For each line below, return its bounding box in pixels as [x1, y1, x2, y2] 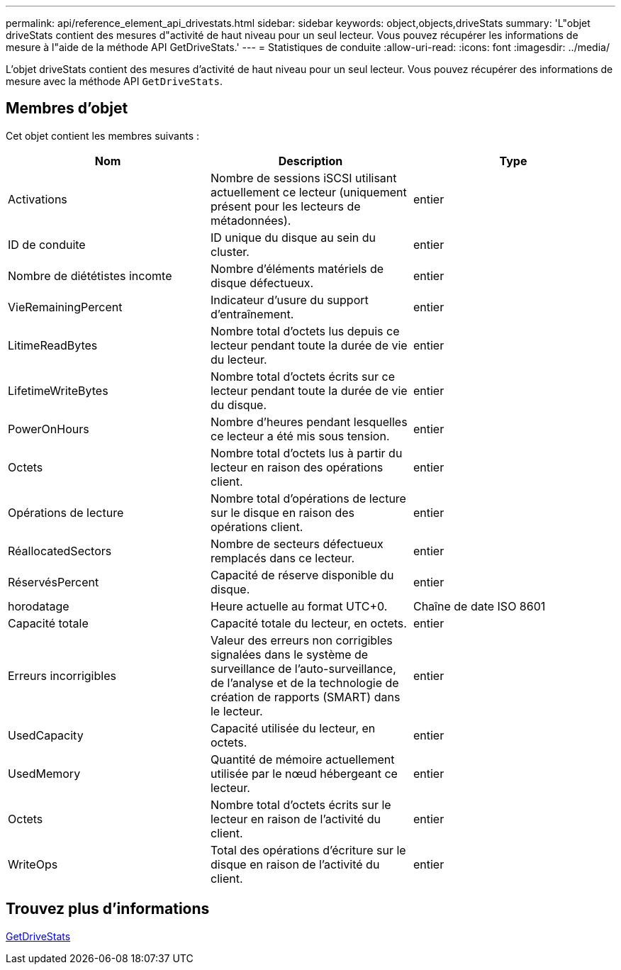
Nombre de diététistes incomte [8, 268, 172, 283]
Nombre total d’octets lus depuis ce [210, 323, 400, 338]
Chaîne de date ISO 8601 [413, 598, 546, 613]
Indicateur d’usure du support [210, 292, 369, 307]
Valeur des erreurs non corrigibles [210, 632, 393, 647]
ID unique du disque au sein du [210, 230, 376, 245]
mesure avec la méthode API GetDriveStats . [6, 75, 223, 87]
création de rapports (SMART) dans [210, 689, 401, 704]
